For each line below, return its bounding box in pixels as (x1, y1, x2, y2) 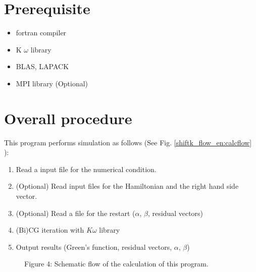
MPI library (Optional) (16, 78, 88, 88)
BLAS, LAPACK (16, 61, 69, 72)
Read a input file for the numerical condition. (16, 164, 157, 174)
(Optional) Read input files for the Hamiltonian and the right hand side (16, 181, 239, 191)
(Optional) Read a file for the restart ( (16, 207, 135, 218)
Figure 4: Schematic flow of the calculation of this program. (24, 258, 209, 269)
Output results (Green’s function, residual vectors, (16, 241, 172, 252)
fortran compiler (16, 27, 67, 38)
